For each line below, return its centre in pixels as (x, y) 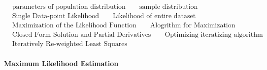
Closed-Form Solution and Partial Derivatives (82, 35)
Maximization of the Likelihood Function (74, 26)
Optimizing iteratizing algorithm (214, 35)
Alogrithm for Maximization (193, 26)
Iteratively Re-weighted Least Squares (69, 44)
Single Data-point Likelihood (55, 16)
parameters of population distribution (69, 7)
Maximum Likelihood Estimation (61, 63)
